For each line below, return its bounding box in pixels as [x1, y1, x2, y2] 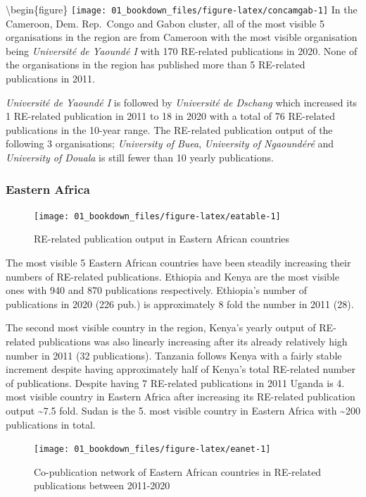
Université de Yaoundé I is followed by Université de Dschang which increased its [6, 94, 358, 109]
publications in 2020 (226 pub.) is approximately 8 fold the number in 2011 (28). [6, 296, 354, 311]
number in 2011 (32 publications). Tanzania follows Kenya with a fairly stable [6, 348, 342, 362]
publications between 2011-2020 [34, 478, 170, 493]
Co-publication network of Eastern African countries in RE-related [34, 464, 322, 479]
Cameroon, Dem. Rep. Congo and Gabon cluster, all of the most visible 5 [6, 16, 325, 30]
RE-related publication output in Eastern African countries [34, 231, 290, 246]
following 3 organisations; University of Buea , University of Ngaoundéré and [6, 136, 334, 151]
